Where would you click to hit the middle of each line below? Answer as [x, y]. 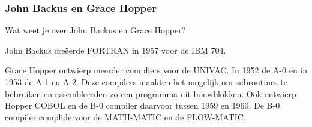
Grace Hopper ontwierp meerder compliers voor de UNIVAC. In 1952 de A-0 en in [156, 70]
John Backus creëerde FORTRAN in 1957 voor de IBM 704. [115, 50]
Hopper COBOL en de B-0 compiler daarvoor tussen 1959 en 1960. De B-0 [142, 105]
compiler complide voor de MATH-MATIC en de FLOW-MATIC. [125, 117]
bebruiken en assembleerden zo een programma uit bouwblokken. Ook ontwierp [151, 93]
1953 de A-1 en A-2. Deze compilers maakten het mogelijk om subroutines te [146, 82]
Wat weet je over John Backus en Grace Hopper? [95, 30]
